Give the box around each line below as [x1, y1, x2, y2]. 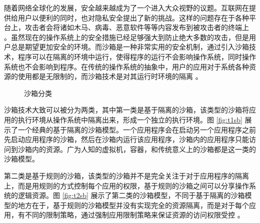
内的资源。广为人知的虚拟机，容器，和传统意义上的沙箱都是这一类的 [31, 143, 256, 154]
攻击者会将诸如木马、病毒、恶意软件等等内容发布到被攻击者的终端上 [24, 22, 249, 32]
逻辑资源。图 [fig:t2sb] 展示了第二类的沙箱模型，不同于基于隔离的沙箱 [17, 190, 245, 200]
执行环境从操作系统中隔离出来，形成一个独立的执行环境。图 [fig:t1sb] [17, 114, 242, 124]
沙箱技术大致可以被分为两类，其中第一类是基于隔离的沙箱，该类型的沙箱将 [4, 104, 249, 115]
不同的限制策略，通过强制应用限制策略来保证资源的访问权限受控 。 [24, 209, 244, 220]
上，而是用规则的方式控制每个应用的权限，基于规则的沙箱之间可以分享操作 [4, 180, 249, 190]
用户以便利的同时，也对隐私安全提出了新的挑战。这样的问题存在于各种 [17, 12, 249, 22]
